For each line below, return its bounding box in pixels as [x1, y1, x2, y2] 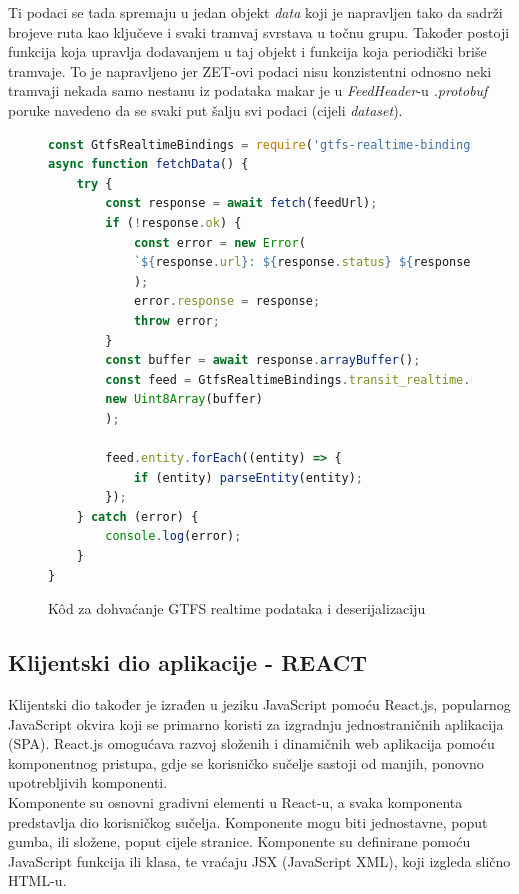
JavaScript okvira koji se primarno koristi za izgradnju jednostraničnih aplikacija [8, 713, 504, 734]
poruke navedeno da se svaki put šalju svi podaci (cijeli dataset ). [8, 99, 403, 120]
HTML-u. [8, 870, 67, 891]
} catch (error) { [76, 509, 199, 524]
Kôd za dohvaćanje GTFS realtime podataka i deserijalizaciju [48, 598, 426, 619]
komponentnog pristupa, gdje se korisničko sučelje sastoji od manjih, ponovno [8, 752, 484, 773]
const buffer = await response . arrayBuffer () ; [105, 353, 421, 368]
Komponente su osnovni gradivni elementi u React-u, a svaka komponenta [8, 791, 463, 812]
